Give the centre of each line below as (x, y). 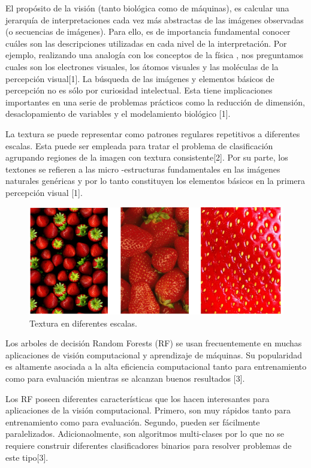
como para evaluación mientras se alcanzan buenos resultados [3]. (125, 378)
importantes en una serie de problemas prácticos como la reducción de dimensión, (155, 102)
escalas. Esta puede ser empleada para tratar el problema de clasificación (139, 145)
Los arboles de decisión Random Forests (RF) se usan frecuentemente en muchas (154, 343)
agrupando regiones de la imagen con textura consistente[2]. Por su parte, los (147, 157)
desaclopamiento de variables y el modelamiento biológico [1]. (118, 114)
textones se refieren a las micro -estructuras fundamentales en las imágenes (143, 169)
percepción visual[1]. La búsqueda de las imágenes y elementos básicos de (140, 78)
